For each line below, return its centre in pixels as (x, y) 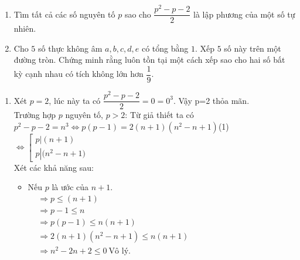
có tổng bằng (165, 48)
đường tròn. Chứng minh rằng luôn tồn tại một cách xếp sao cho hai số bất (149, 60)
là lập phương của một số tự (244, 14)
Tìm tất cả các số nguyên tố (64, 14)
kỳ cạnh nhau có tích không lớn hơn (79, 74)
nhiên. (25, 28)
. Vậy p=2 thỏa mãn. (211, 100)
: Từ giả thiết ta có (159, 115)
